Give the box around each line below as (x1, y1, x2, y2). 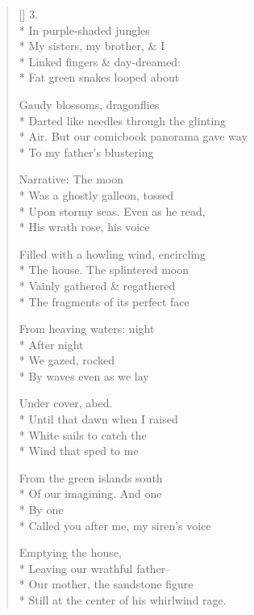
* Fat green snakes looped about (19, 69, 180, 86)
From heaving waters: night (19, 320, 155, 337)
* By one (19, 501, 64, 518)
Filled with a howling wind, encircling (19, 245, 206, 262)
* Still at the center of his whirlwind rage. (19, 592, 227, 608)
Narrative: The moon (19, 171, 123, 187)
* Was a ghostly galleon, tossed (19, 186, 174, 203)
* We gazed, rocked (19, 352, 115, 369)
